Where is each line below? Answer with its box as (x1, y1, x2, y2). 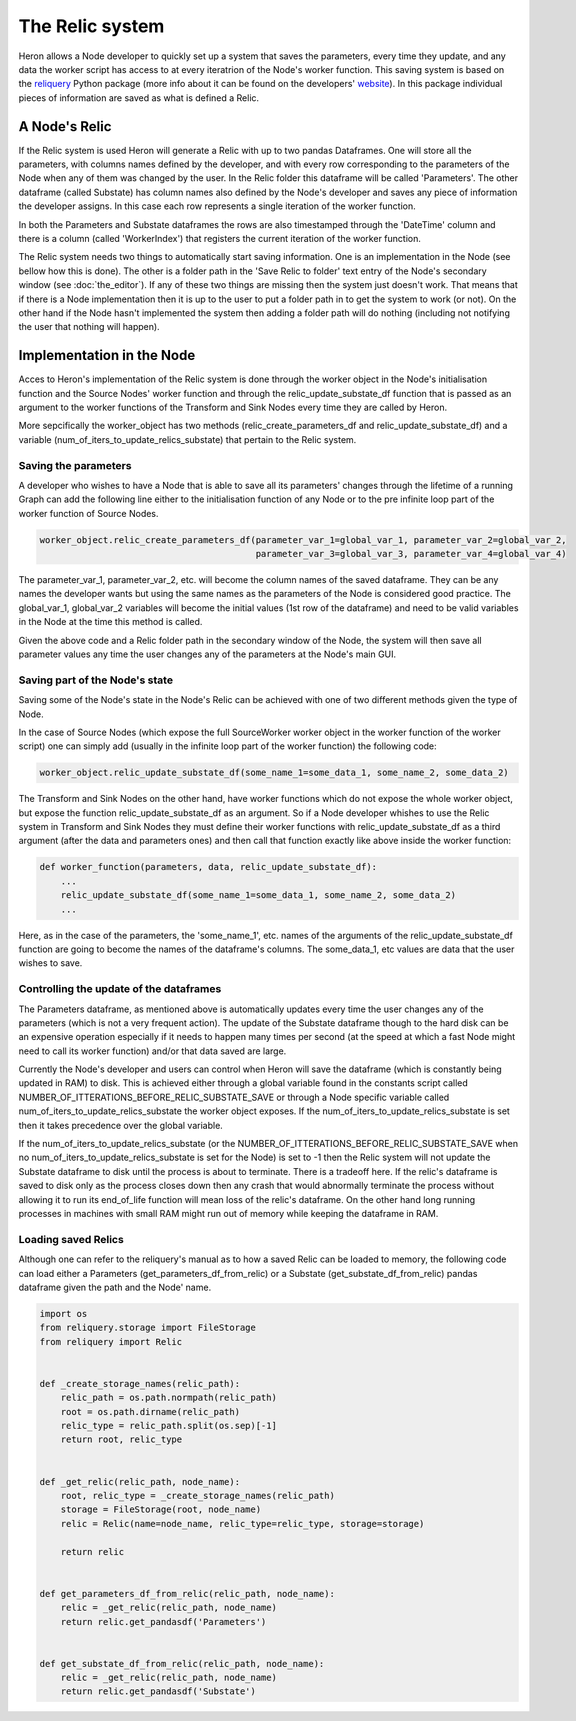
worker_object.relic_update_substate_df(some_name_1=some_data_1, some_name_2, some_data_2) (39, 767, 509, 779)
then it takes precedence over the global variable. (18, 1119, 224, 1131)
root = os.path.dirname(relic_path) (60, 1406, 240, 1417)
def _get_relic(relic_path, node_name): (39, 1476, 240, 1487)
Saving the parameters (18, 458, 132, 472)
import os (39, 1308, 88, 1319)
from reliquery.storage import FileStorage (39, 1322, 257, 1334)
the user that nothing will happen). (18, 321, 160, 333)
